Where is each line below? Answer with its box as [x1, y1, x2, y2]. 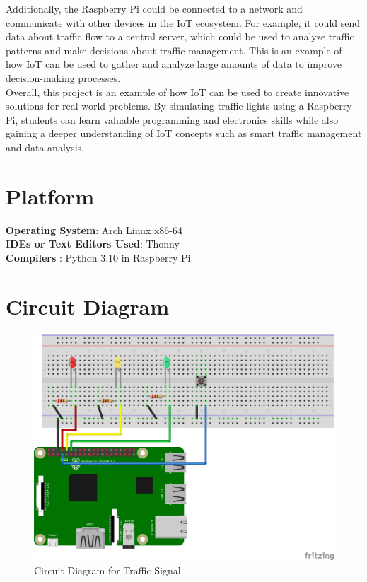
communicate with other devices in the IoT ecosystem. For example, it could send [6, 15, 361, 30]
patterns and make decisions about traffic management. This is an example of [6, 42, 342, 57]
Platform [6, 181, 95, 210]
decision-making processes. [6, 70, 121, 85]
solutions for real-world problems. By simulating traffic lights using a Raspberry [6, 98, 352, 113]
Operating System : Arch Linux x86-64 [6, 222, 183, 237]
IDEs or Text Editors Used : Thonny [6, 236, 180, 251]
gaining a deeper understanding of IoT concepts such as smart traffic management [6, 126, 362, 141]
